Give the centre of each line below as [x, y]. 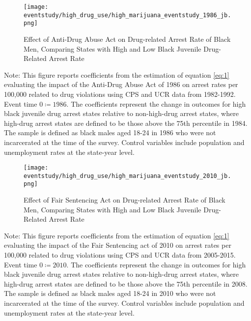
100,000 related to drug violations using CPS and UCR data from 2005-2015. [120, 255]
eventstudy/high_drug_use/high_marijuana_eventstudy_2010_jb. [127, 176]
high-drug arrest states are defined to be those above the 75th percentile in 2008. [126, 283]
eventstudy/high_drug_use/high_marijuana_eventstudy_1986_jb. [127, 15]
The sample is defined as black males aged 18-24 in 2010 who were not [110, 293]
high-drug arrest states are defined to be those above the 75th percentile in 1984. [126, 123]
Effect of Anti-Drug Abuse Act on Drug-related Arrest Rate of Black [127, 39]
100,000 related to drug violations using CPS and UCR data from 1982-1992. [120, 94]
